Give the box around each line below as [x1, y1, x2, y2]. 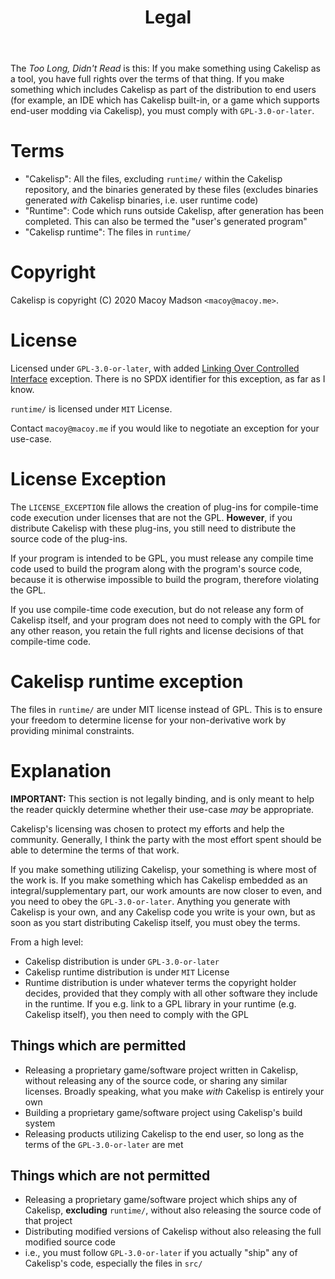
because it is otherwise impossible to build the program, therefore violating [10, 573, 320, 585]
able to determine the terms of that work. [10, 844, 180, 856]
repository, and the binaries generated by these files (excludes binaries [24, 184, 319, 196]
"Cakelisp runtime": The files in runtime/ [24, 226, 192, 238]
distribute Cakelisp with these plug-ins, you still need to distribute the [10, 522, 297, 534]
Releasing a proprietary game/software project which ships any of [24, 1194, 298, 1206]
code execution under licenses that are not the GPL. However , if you [10, 511, 293, 523]
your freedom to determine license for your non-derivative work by [10, 714, 287, 726]
